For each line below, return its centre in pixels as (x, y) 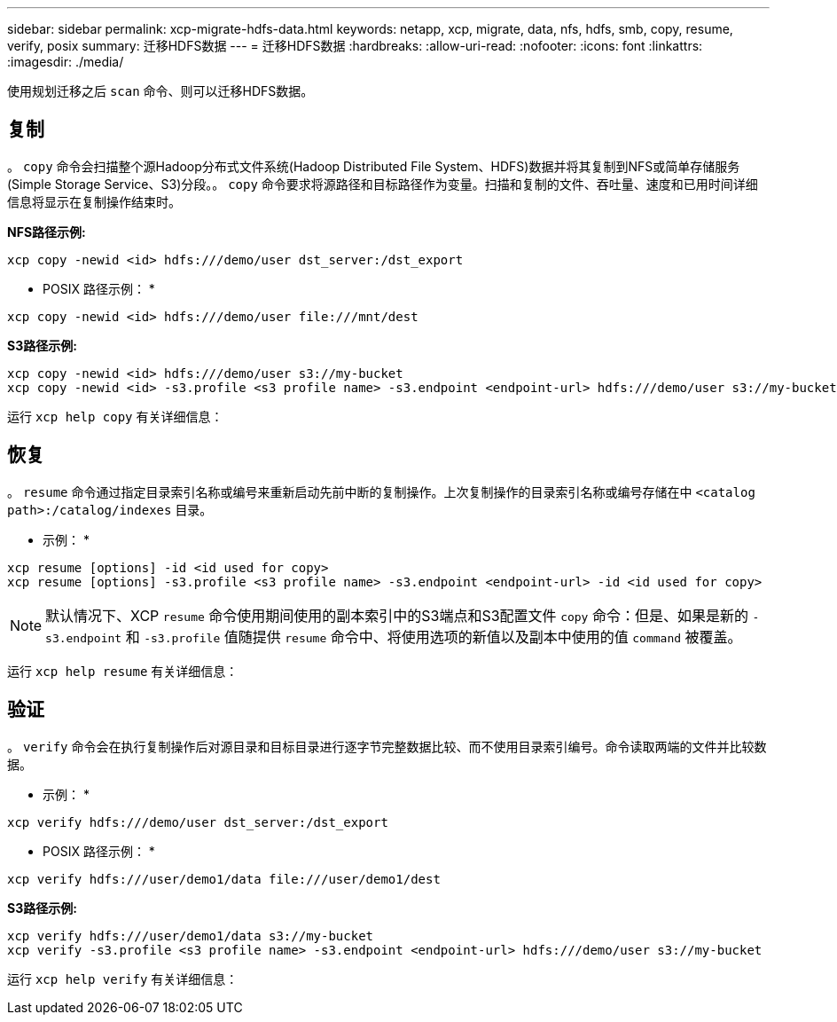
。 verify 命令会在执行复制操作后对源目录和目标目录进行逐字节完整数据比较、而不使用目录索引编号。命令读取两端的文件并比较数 (387, 746)
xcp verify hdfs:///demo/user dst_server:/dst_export (198, 822)
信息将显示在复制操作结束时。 (94, 201)
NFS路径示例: (47, 232)
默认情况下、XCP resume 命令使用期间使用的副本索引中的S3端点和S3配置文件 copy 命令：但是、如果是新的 (397, 615)
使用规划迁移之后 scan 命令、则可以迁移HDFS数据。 (160, 91)
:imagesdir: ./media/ (66, 62)
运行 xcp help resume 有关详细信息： (123, 671)
